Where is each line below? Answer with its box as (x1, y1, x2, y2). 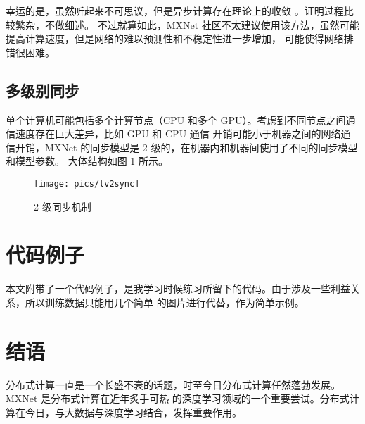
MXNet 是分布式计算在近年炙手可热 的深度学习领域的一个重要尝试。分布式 (6, 391, 350, 406)
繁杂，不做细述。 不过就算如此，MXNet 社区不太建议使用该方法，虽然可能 (15, 17, 359, 32)
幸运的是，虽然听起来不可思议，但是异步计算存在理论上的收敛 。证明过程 (6, 4, 344, 18)
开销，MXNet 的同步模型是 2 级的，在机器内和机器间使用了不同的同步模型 (15, 139, 358, 154)
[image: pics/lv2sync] (34, 178, 140, 189)
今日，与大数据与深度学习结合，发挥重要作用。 (25, 404, 242, 419)
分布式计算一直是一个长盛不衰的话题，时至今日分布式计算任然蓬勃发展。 (6, 377, 340, 392)
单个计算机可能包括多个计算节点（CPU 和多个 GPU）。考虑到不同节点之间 (6, 112, 346, 127)
